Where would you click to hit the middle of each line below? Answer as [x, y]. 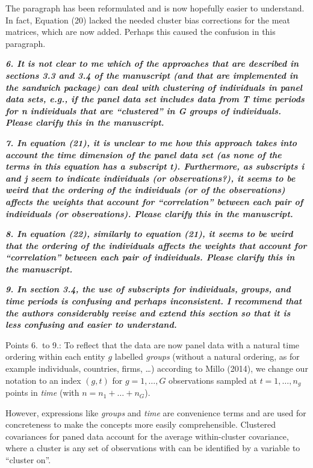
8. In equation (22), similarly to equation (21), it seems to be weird [149, 234]
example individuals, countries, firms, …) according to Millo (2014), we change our [157, 368]
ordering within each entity [55, 356]
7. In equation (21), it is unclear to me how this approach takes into [151, 142]
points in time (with [42, 393]
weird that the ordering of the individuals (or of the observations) [145, 190]
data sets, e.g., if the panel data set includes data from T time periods [155, 99]
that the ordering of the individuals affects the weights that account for [156, 245]
